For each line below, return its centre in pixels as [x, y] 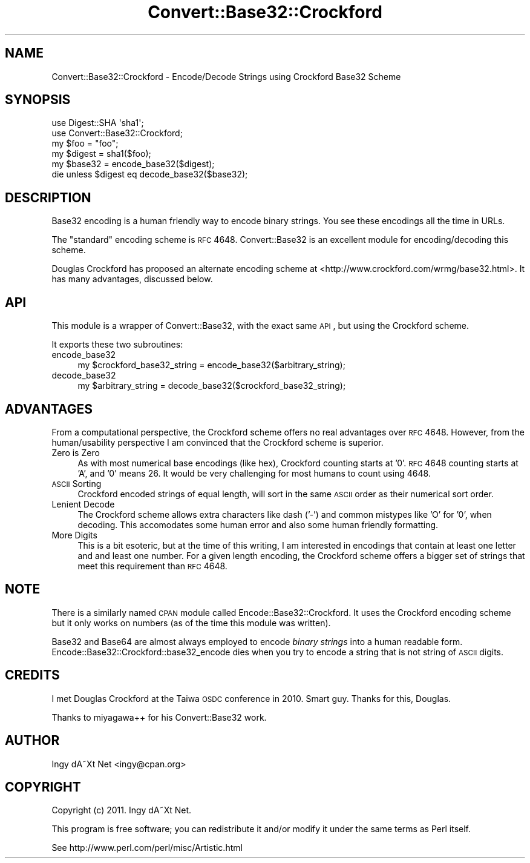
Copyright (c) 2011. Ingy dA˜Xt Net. [122, 810]
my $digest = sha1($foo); [101, 154]
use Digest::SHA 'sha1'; [98, 123]
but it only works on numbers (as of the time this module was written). [191, 623]
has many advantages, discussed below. [132, 279]
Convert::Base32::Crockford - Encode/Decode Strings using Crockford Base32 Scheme [226, 76]
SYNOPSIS [38, 100]
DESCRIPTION [48, 197]
